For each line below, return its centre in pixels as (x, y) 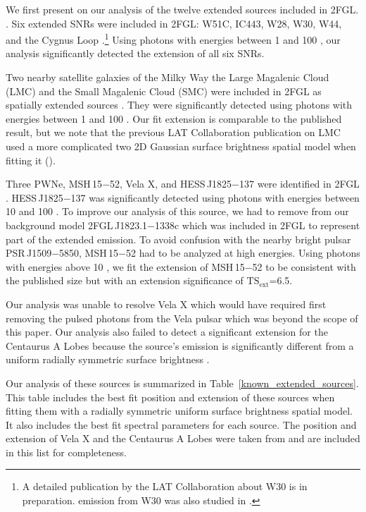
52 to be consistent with (304, 266)
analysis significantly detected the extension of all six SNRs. (135, 53)
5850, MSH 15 (89, 253)
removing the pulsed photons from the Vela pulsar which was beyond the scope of (182, 318)
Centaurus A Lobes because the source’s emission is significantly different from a (180, 345)
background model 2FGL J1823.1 (77, 225)
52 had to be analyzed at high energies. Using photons (243, 253)
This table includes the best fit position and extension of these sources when (170, 397)
